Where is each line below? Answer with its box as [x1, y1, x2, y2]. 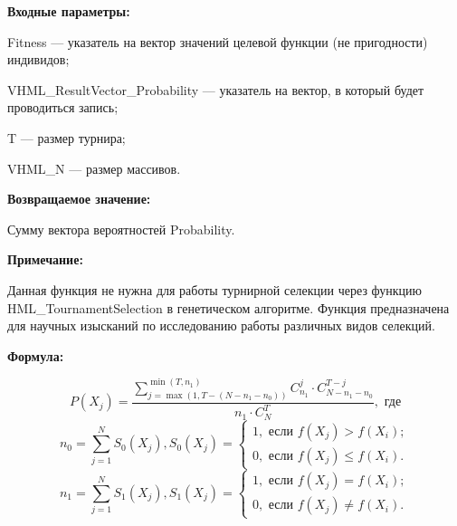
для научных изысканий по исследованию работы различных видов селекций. [7, 316, 435, 335]
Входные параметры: [7, 2, 130, 20]
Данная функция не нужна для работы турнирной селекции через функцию [7, 280, 423, 299]
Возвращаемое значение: [7, 189, 151, 208]
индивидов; [7, 50, 70, 69]
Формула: [7, 346, 64, 365]
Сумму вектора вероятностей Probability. [7, 219, 235, 238]
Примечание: [7, 250, 83, 269]
